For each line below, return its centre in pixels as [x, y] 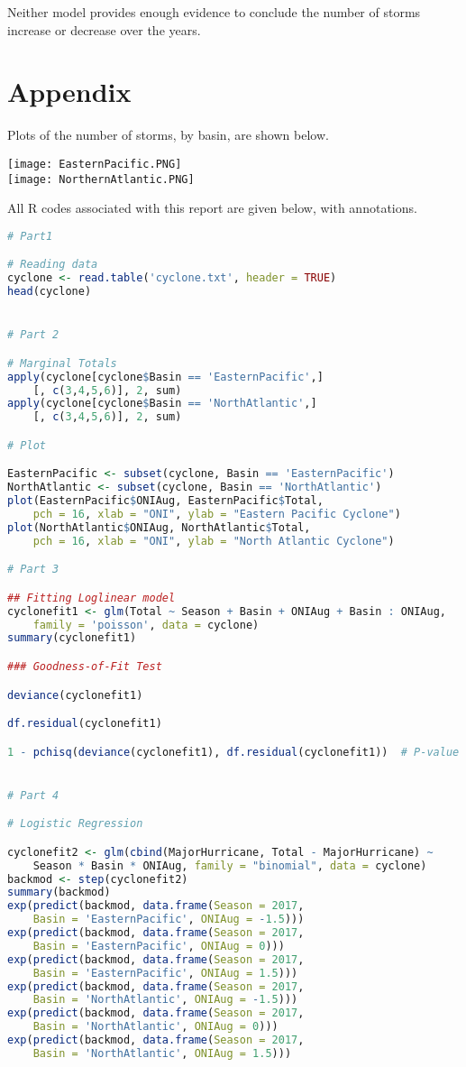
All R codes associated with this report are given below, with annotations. [212, 208]
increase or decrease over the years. [104, 29]
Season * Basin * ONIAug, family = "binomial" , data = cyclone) [230, 865]
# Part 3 [33, 570]
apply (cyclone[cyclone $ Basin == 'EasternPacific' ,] [165, 377]
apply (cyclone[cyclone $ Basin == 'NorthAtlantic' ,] [162, 404]
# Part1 [30, 236]
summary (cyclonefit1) [72, 638]
